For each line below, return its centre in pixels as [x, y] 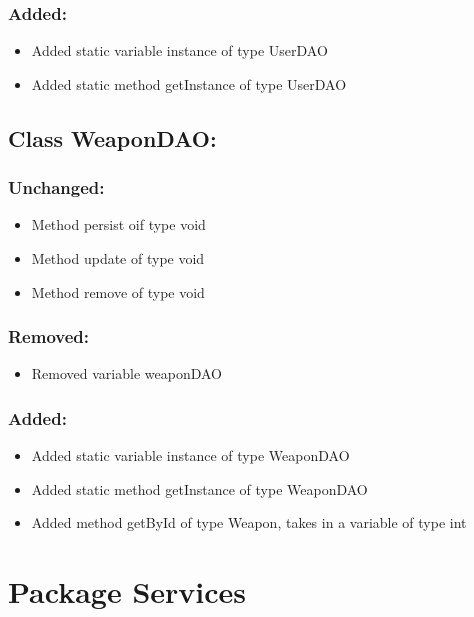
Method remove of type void [118, 291]
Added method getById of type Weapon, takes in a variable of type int [249, 522]
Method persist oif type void [118, 224]
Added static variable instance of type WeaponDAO [190, 455]
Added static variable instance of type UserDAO [179, 50]
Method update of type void [118, 258]
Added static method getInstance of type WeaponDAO [199, 488]
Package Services [127, 591]
